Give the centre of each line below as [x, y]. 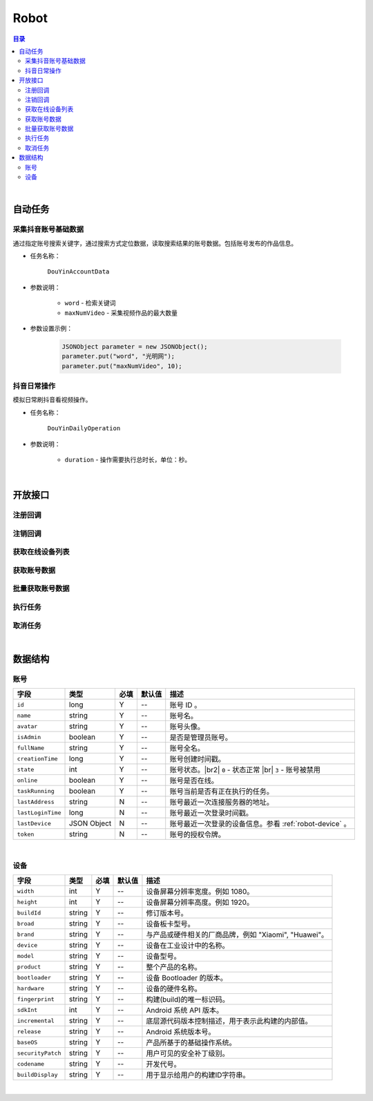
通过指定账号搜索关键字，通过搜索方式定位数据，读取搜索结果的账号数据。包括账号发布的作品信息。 [155, 243]
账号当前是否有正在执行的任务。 [222, 792]
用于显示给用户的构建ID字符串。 [198, 1075]
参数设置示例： [51, 328]
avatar [27, 726]
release [29, 1032]
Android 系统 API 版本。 [185, 1011]
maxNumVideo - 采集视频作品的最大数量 [121, 313]
